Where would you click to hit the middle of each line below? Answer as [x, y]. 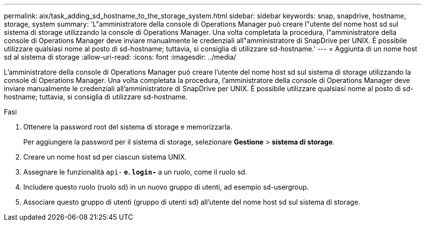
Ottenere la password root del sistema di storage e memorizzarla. [128, 127]
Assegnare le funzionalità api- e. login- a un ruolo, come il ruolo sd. [135, 172]
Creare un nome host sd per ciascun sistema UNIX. [105, 157]
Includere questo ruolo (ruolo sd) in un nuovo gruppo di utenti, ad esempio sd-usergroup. [166, 187]
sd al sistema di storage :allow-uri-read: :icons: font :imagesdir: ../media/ [120, 57]
